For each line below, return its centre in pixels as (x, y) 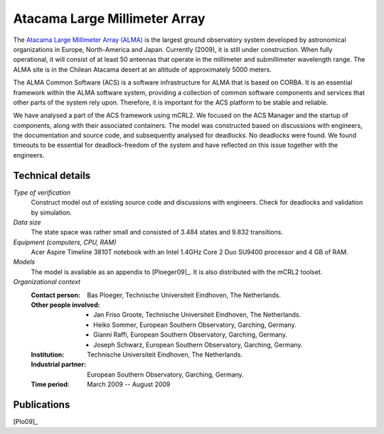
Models (24, 262)
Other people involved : (65, 305)
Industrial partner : (59, 364)
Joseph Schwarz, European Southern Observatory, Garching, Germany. (198, 345)
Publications (42, 405)
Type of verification (42, 192)
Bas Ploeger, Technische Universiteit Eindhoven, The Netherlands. (184, 295)
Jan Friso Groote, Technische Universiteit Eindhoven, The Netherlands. (197, 315)
